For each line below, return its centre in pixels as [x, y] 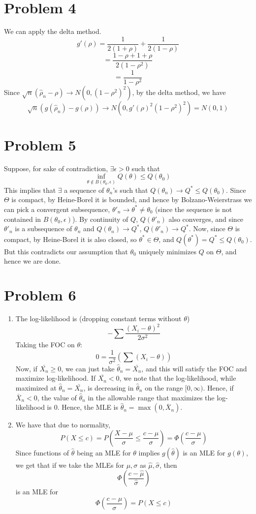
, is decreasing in [109, 388]
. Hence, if [218, 388]
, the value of [57, 397]
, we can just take [88, 368]
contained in [23, 219]
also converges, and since [206, 219]
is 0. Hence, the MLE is [83, 407]
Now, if [26, 368]
